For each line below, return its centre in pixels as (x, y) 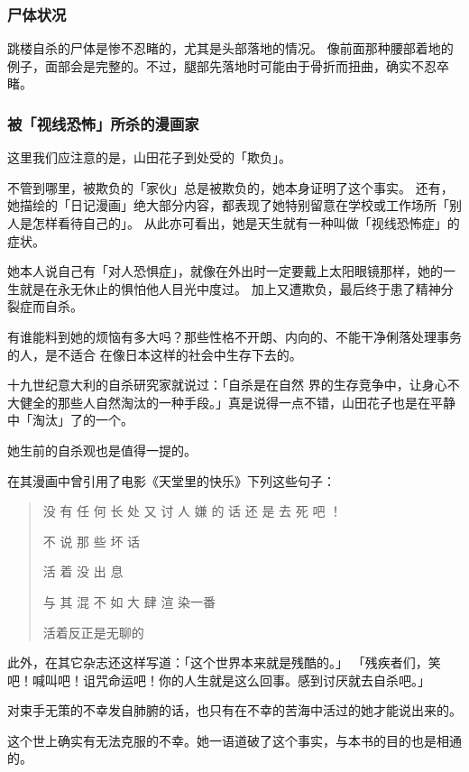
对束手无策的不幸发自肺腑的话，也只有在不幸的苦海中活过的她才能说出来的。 (234, 710)
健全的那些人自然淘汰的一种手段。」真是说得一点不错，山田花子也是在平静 (237, 402)
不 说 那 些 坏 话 (92, 541)
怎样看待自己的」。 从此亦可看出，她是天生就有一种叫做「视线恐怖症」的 (246, 223)
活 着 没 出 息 (83, 571)
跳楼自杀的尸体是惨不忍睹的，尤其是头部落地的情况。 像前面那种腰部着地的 (230, 48)
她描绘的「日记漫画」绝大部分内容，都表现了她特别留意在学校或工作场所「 (228, 205)
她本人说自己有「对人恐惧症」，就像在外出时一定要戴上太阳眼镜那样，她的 (225, 271)
